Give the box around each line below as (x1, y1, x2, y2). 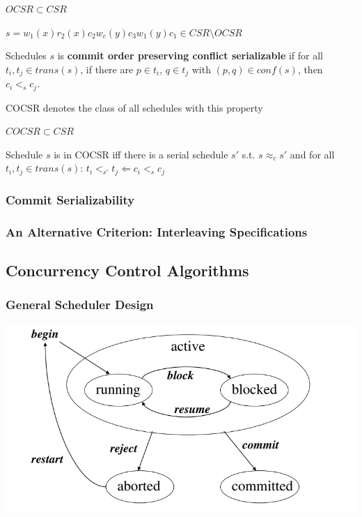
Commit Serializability (6, 190, 135, 208)
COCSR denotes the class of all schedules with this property (6, 100, 263, 114)
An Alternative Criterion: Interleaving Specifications (6, 223, 308, 240)
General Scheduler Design (6, 296, 154, 313)
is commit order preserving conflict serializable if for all (57, 48, 323, 63)
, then (297, 61, 323, 76)
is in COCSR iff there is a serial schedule (54, 147, 228, 161)
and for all (290, 147, 335, 161)
